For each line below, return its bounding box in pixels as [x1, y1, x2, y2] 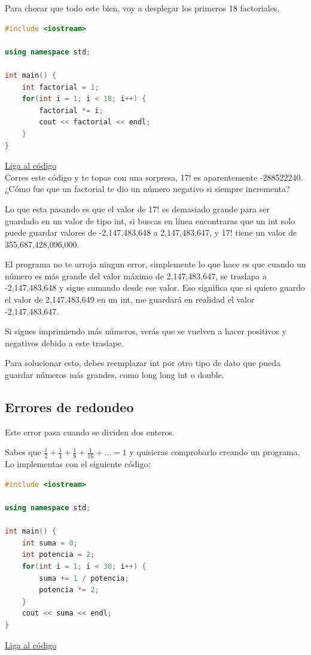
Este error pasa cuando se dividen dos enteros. [5, 425, 175, 438]
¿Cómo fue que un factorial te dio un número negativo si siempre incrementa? [5, 182, 290, 195]
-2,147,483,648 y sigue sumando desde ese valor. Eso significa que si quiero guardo [5, 281, 305, 294]
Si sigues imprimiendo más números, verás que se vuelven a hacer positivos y [5, 325, 286, 337]
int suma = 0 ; [22, 538, 78, 547]
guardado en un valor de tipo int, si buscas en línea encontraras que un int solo [5, 214, 295, 227]
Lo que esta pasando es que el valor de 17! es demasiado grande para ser [5, 202, 270, 215]
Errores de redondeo [5, 398, 134, 416]
